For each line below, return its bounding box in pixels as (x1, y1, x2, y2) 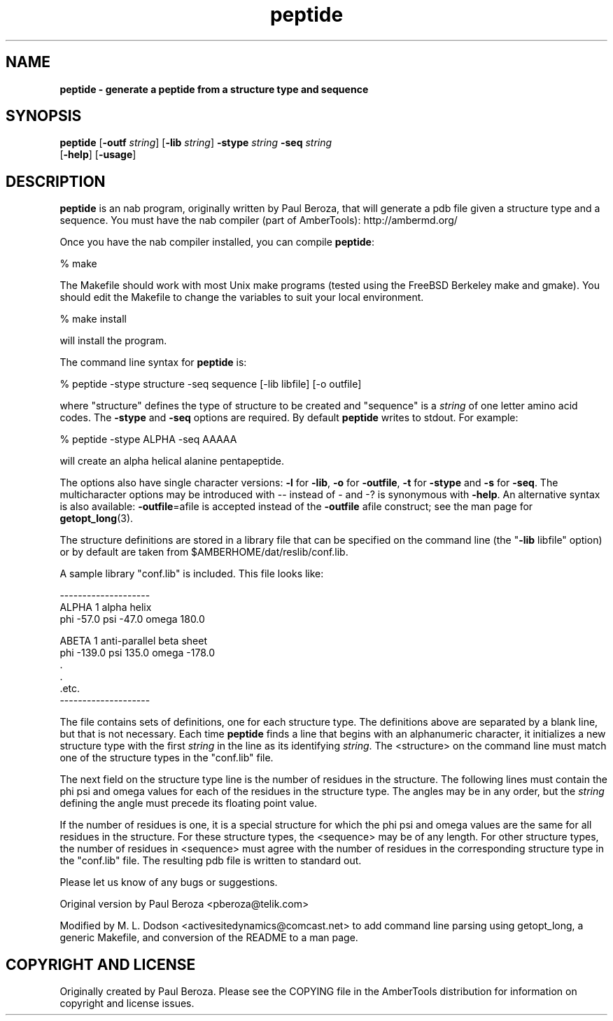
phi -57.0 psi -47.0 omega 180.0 (59, 613, 205, 626)
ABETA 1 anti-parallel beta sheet (59, 635, 207, 647)
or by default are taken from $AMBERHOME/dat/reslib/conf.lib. (59, 546, 348, 558)
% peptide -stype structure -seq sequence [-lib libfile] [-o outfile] (59, 378, 362, 390)
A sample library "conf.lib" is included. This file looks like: (59, 568, 324, 580)
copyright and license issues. (59, 997, 195, 1010)
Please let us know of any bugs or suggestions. (59, 876, 278, 889)
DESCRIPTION (6, 172, 106, 190)
